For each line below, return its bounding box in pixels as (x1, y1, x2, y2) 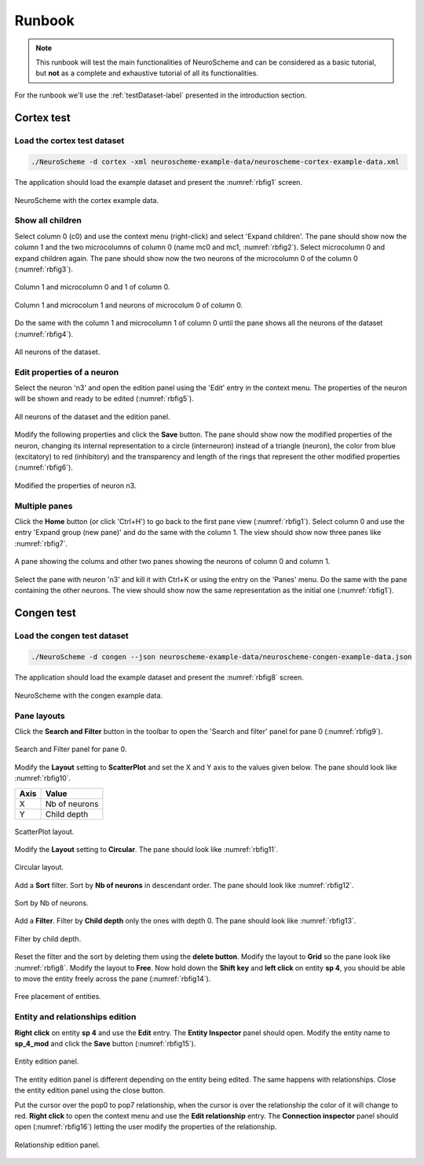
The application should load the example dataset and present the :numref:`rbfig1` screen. (14, 178, 302, 187)
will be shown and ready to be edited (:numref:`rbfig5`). (14, 394, 194, 404)
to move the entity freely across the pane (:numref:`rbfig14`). (14, 974, 211, 983)
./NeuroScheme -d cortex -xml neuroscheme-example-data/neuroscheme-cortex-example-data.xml (31, 157, 400, 167)
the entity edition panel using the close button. (14, 1086, 165, 1095)
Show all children (14, 215, 82, 226)
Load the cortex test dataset (14, 135, 125, 146)
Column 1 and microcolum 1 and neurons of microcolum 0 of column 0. (14, 300, 243, 310)
